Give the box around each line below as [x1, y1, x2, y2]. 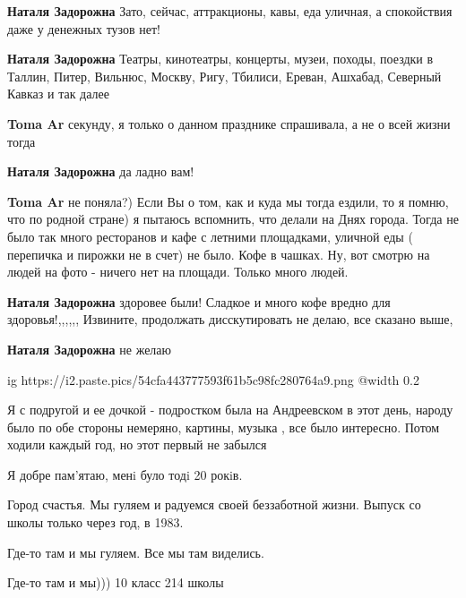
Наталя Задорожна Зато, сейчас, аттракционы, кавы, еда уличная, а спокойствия [7, 2, 453, 20]
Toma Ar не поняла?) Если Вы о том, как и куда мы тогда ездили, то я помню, [7, 192, 449, 210]
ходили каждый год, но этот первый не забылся [7, 435, 267, 454]
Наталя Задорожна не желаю [7, 339, 172, 358]
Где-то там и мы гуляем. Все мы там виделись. [7, 542, 264, 561]
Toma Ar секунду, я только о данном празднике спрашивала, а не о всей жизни [7, 114, 451, 132]
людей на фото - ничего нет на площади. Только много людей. [7, 262, 349, 281]
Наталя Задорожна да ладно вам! [7, 162, 194, 181]
